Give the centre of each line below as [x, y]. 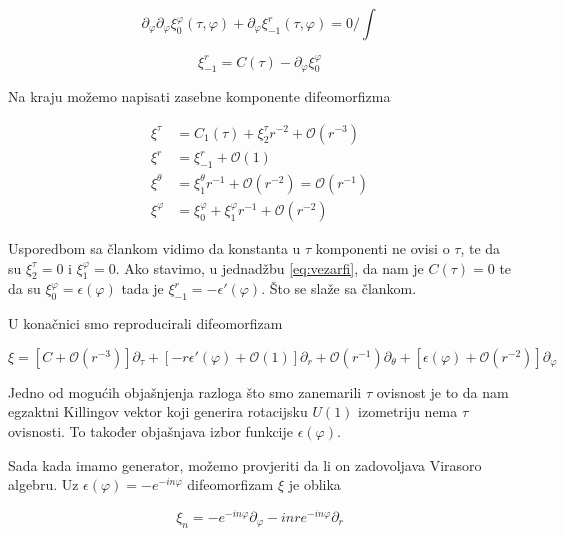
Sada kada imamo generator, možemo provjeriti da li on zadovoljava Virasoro [245, 464]
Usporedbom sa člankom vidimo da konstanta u [154, 247]
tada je [142, 288]
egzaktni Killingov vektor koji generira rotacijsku [158, 411]
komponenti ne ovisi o [382, 247]
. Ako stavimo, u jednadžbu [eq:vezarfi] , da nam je [269, 267]
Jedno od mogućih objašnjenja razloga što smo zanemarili [185, 391]
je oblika [314, 484]
